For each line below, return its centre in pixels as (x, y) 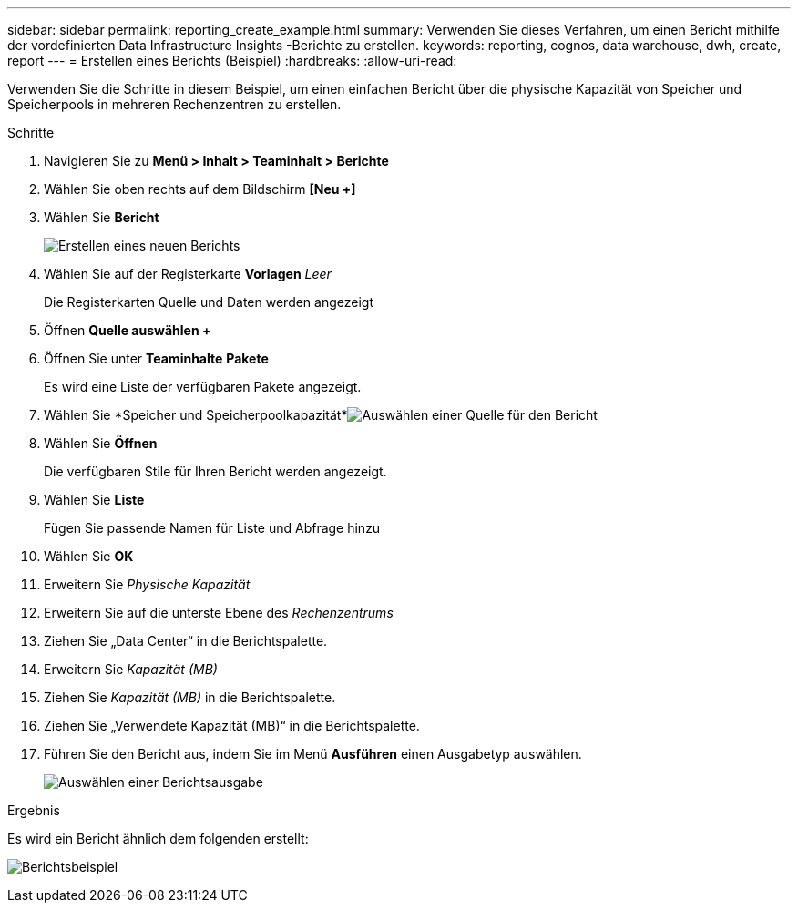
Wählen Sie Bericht (102, 217)
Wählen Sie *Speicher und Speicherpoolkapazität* (196, 415)
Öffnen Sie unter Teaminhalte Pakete (156, 358)
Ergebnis (34, 810)
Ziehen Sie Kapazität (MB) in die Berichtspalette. (190, 697)
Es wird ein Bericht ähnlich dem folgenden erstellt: (158, 838)
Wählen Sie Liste (94, 500)
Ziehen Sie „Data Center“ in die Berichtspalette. (186, 641)
